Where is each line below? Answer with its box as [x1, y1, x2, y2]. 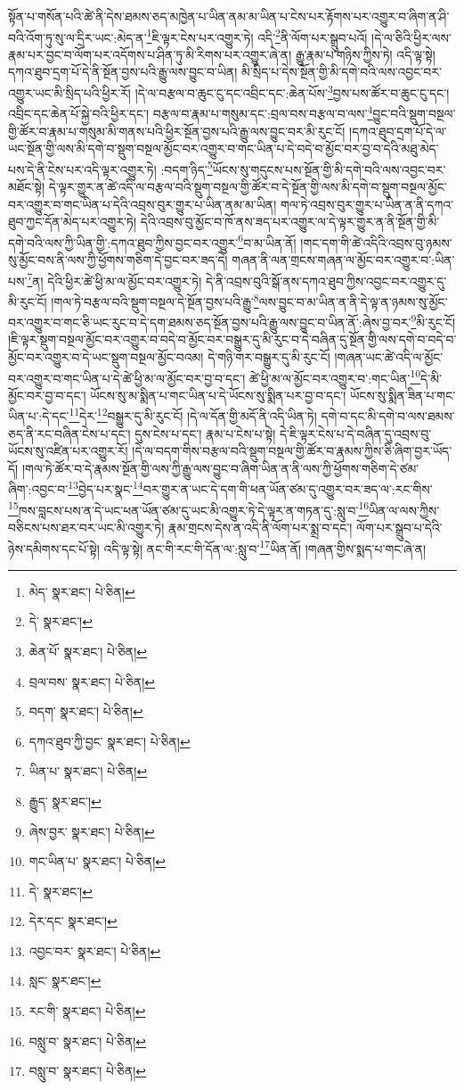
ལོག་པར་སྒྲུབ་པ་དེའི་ [356, 517, 443, 536]
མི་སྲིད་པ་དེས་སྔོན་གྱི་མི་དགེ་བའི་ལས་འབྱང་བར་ [241, 62, 442, 81]
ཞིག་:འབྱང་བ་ [8, 480, 69, 499]
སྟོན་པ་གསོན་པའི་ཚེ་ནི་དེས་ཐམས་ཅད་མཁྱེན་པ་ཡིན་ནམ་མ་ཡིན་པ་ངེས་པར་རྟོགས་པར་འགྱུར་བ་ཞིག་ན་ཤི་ [8, 7, 450, 25]
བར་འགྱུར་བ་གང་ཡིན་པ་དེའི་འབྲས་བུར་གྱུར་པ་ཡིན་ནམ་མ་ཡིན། [8, 194, 277, 213]
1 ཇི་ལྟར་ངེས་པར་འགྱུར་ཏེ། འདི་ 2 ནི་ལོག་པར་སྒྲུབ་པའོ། [146, 25, 368, 46]
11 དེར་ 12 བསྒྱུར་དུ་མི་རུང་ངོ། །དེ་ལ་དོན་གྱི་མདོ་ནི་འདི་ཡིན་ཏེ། [69, 404, 317, 425]
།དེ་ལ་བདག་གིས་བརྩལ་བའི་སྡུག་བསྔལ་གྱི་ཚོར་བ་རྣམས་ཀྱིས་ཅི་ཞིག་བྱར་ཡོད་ [132, 442, 452, 460]
